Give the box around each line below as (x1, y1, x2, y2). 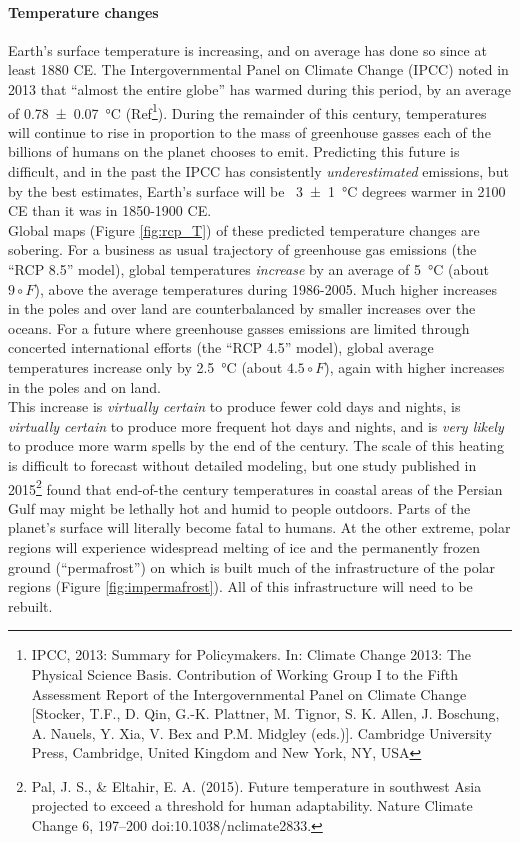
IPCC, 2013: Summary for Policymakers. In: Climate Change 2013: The (31, 644, 472, 665)
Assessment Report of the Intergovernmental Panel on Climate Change (31, 683, 467, 704)
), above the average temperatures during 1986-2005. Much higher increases (34, 278, 497, 299)
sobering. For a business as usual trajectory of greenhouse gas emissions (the (8, 239, 477, 260)
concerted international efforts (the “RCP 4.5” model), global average (8, 337, 434, 358)
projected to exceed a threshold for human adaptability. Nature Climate (31, 795, 473, 816)
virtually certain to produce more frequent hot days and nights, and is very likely (8, 415, 504, 436)
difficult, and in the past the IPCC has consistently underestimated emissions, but (8, 161, 509, 182)
